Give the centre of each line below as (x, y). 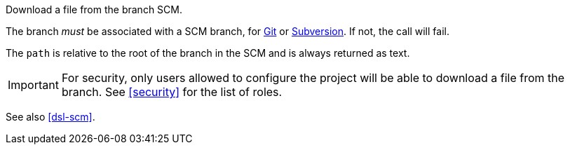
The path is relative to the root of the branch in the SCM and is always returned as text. (208, 53)
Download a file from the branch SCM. (94, 9)
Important (33, 85)
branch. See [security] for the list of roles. (172, 92)
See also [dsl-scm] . (50, 117)
